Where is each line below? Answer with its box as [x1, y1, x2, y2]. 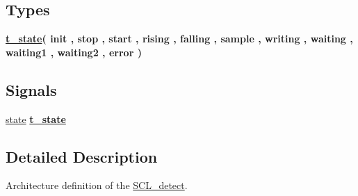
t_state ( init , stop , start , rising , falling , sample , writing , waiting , [6, 31, 353, 46]
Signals [6, 79, 57, 100]
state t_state [6, 111, 66, 126]
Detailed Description [6, 145, 158, 167]
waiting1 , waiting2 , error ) [6, 44, 142, 59]
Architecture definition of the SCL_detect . [6, 178, 188, 193]
